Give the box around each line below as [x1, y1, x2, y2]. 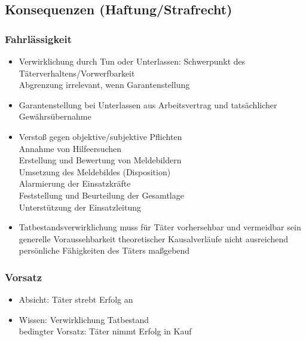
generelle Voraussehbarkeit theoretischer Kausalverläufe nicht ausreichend [19, 232, 289, 245]
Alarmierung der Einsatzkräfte [19, 177, 131, 190]
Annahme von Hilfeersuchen [19, 142, 122, 154]
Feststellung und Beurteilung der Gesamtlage [19, 188, 184, 201]
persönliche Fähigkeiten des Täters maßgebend [19, 244, 190, 257]
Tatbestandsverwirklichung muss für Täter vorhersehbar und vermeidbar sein [19, 221, 301, 233]
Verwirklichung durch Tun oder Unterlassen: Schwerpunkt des [19, 55, 246, 67]
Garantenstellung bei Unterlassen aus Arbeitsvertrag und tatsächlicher [19, 98, 277, 111]
